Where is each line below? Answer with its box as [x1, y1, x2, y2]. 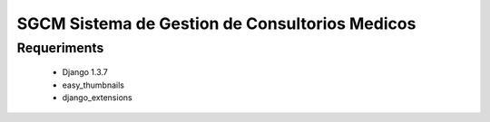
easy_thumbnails [62, 80, 124, 90]
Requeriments [16, 40, 104, 56]
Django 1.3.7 [62, 67, 108, 78]
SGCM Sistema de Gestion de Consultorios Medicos [16, 14, 416, 33]
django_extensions [62, 91, 132, 103]
